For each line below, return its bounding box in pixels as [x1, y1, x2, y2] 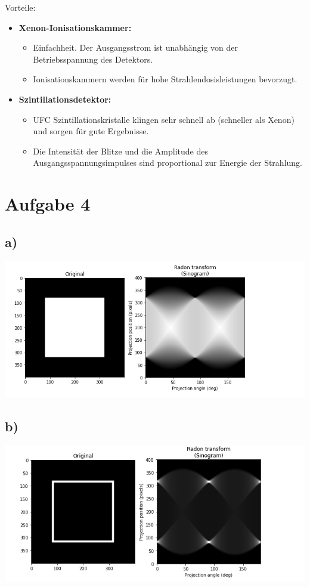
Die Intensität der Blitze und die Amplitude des [33, 144, 209, 157]
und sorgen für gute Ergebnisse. [33, 125, 149, 137]
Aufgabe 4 [5, 191, 91, 216]
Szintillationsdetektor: [18, 92, 111, 105]
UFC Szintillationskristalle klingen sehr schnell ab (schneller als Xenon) [33, 113, 294, 125]
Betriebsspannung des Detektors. [33, 52, 153, 65]
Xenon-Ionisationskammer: [18, 21, 132, 33]
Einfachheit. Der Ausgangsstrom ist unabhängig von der [33, 41, 238, 54]
